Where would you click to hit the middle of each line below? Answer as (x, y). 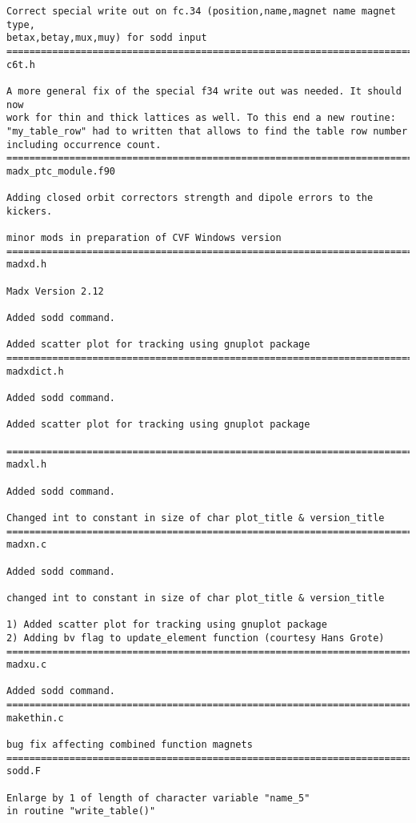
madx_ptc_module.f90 (61, 171)
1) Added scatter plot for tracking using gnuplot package (167, 625)
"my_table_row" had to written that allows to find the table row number (207, 131)
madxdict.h (35, 371)
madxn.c (27, 545)
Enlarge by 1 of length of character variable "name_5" (158, 798)
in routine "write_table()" (81, 811)
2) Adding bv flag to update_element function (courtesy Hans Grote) (196, 638)
